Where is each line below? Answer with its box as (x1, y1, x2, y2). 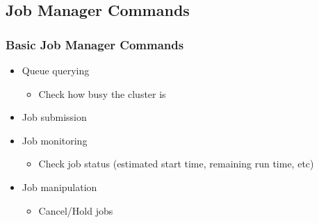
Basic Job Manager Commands (6, 35, 184, 53)
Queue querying (22, 63, 90, 77)
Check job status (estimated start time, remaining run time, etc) (38, 156, 314, 171)
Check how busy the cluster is (38, 86, 166, 101)
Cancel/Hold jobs (38, 203, 113, 217)
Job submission (22, 110, 87, 124)
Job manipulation (22, 179, 97, 194)
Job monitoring (22, 133, 88, 147)
